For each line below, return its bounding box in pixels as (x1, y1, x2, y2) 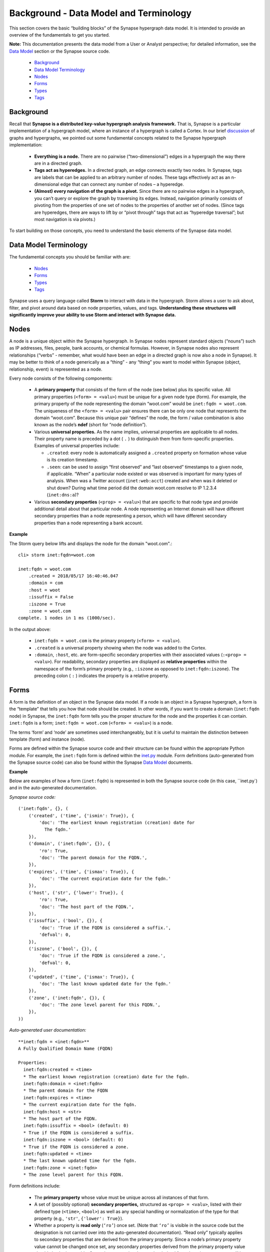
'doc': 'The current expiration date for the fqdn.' (39, 876, 171, 881)
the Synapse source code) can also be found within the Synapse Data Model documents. (9, 759, 192, 766)
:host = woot (28, 587, 60, 593)
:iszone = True (28, 601, 66, 607)
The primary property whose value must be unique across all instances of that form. (34, 1194, 209, 1200)
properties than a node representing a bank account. (34, 520, 143, 526)
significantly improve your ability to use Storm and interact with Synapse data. (9, 312, 176, 318)
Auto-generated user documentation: (9, 1027, 86, 1033)
